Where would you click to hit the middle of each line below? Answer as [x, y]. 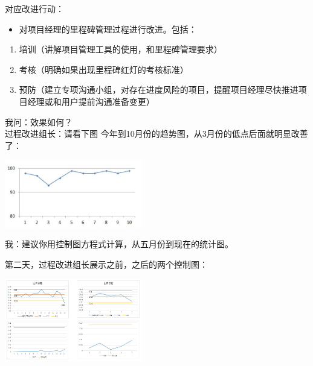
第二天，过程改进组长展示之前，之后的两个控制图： [106, 264]
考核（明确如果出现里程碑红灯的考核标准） [104, 69]
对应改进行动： [34, 8]
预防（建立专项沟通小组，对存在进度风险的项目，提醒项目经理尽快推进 [159, 90]
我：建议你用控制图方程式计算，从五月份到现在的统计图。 [119, 244]
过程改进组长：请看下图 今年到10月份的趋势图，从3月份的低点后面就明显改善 [156, 134]
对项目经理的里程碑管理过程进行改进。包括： [108, 29]
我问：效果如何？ [39, 121]
